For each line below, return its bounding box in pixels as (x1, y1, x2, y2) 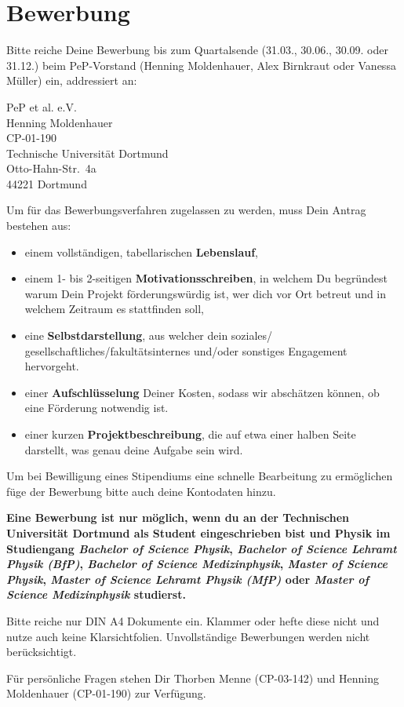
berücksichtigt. (6, 643, 77, 660)
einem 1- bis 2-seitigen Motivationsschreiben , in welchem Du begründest (24, 270, 388, 286)
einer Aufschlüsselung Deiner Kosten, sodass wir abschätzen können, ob (24, 384, 380, 400)
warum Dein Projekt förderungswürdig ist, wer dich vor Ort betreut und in (24, 285, 387, 301)
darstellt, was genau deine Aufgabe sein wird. (24, 441, 243, 457)
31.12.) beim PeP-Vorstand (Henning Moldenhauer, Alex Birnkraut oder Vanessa (6, 56, 396, 73)
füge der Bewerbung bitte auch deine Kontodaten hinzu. (6, 483, 276, 499)
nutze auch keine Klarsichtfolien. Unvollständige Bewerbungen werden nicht (6, 628, 370, 644)
